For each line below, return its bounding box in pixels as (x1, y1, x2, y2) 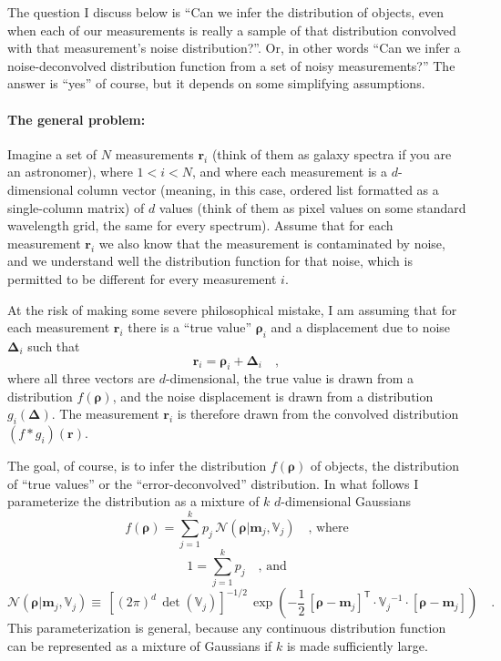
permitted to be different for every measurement (7, 269, 277, 288)
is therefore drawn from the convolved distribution (177, 404, 459, 423)
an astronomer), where (7, 162, 133, 181)
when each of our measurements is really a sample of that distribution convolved (7, 20, 456, 39)
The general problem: (7, 109, 146, 128)
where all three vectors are (7, 369, 155, 388)
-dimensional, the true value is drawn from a (165, 369, 414, 388)
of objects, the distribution (310, 456, 460, 475)
